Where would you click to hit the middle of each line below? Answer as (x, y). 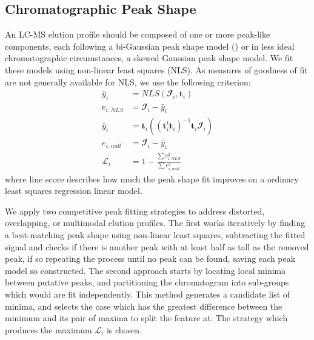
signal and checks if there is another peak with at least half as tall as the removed (157, 246)
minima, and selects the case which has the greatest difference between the (144, 306)
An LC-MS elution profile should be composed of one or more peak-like (138, 34)
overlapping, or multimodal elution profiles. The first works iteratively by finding (155, 223)
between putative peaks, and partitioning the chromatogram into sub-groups (147, 282)
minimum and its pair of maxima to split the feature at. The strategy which (146, 318)
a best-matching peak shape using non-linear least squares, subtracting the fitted (155, 235)
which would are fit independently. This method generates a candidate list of (148, 294)
